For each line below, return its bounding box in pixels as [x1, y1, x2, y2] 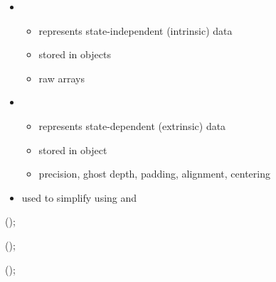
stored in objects [38, 47, 111, 62]
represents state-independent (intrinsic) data [38, 23, 233, 38]
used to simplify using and [21, 190, 137, 205]
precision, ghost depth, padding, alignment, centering [38, 166, 270, 181]
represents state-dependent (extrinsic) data [38, 118, 226, 133]
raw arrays [38, 70, 85, 85]
